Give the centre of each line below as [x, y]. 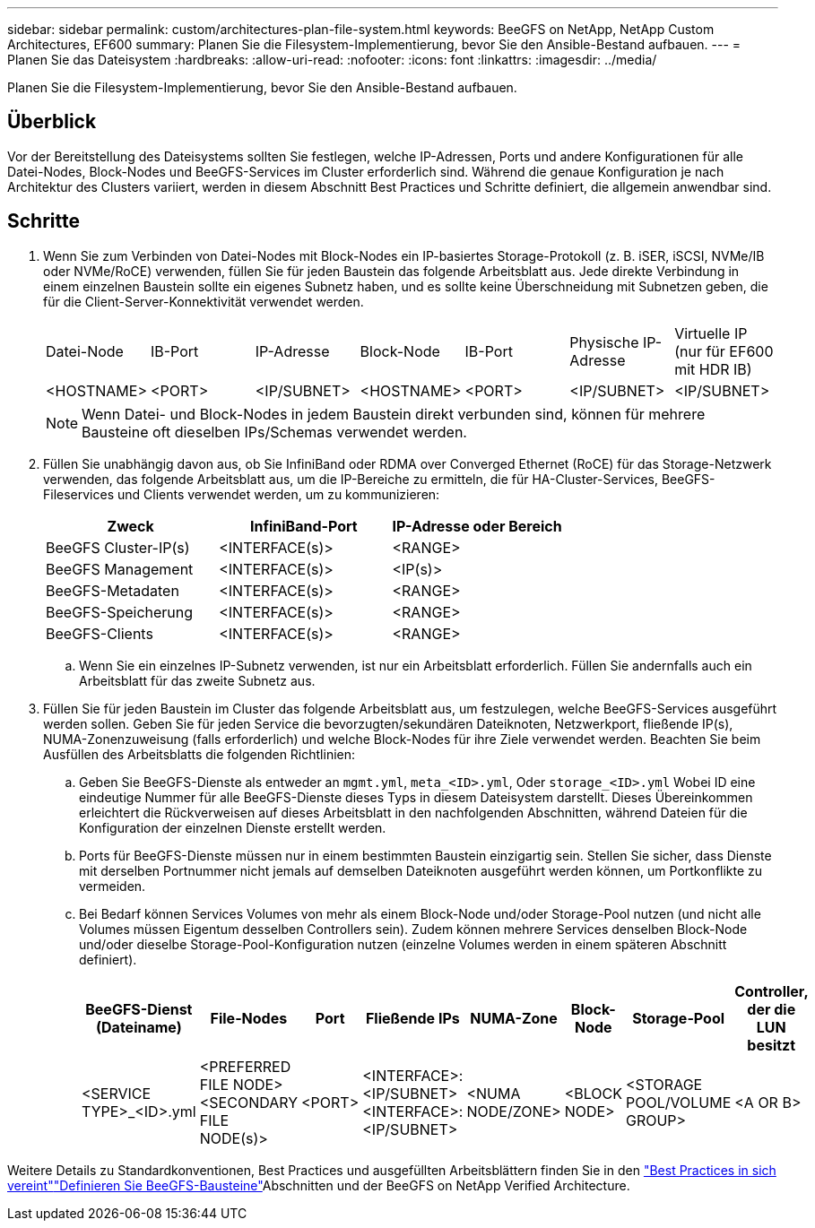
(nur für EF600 [724, 351]
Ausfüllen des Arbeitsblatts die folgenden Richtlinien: [199, 754]
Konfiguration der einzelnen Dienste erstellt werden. [233, 827]
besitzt [772, 1045]
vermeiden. [113, 886]
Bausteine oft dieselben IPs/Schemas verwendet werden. [274, 432]
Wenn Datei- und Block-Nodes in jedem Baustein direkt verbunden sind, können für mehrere [394, 414]
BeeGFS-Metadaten [113, 590]
